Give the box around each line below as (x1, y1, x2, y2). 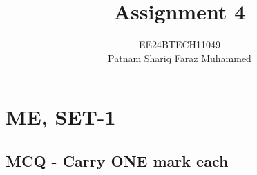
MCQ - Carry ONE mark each (6, 150, 229, 171)
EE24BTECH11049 (138, 37, 221, 52)
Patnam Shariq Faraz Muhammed (108, 50, 251, 65)
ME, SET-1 (6, 103, 116, 131)
